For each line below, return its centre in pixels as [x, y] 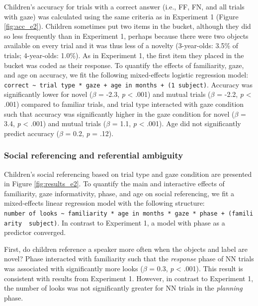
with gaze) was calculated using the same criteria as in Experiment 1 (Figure [121, 16]
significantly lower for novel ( [48, 94]
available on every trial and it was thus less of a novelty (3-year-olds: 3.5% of [121, 45]
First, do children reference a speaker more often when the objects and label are [126, 249]
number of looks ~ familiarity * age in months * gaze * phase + [114, 213]
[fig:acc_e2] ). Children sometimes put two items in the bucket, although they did [128, 26]
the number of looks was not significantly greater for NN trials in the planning [123, 288]
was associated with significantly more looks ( [74, 268]
